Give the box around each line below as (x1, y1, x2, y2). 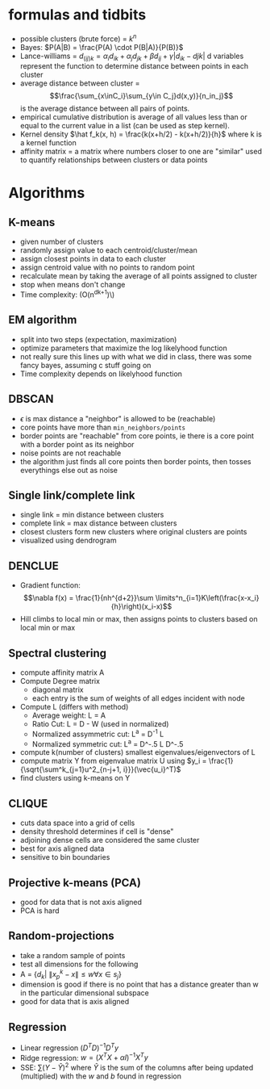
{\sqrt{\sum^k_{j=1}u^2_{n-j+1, (19, 764, 122, 774)
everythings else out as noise (19, 465, 118, 475)
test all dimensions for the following (19, 959, 139, 969)
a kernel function (19, 138, 77, 148)
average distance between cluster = (19, 78, 140, 88)
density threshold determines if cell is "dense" (19, 827, 174, 836)
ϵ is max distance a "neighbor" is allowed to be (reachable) (19, 413, 216, 423)
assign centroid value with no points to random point (19, 262, 195, 272)
